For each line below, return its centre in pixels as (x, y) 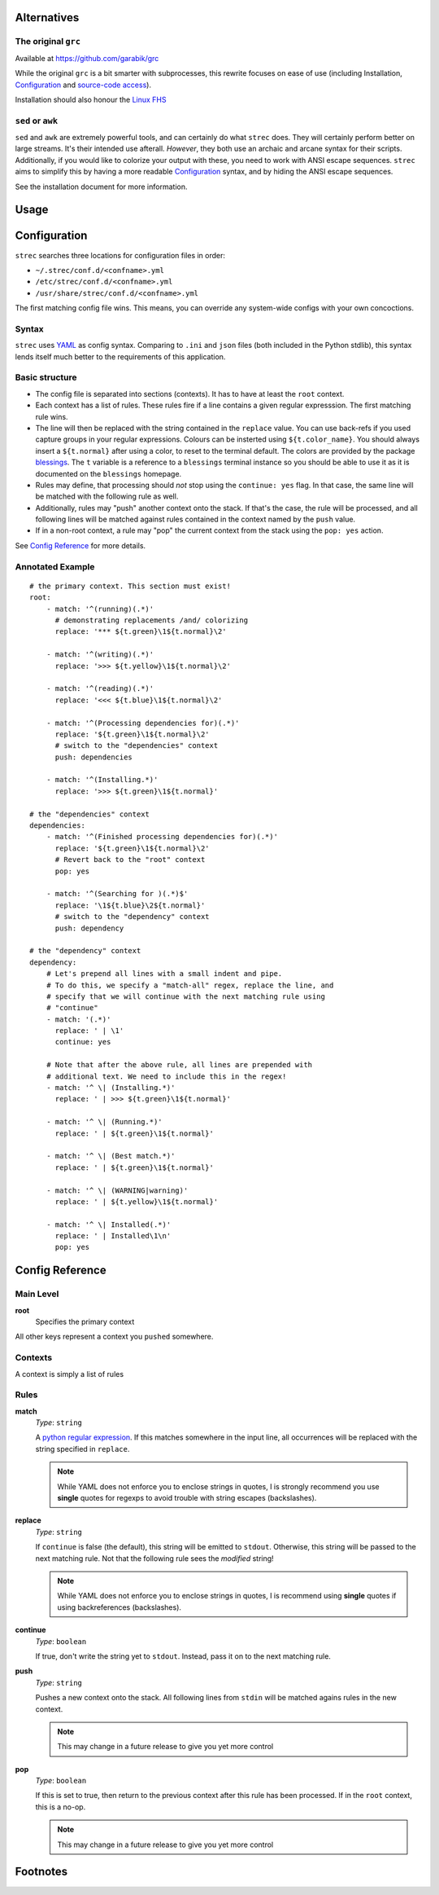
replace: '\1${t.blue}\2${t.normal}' (130, 905)
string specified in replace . (83, 1449)
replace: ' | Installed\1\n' (113, 1236)
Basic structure (46, 377)
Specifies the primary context (85, 1322)
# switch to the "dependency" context (133, 917)
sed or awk (37, 121)
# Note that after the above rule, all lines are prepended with (179, 1065)
